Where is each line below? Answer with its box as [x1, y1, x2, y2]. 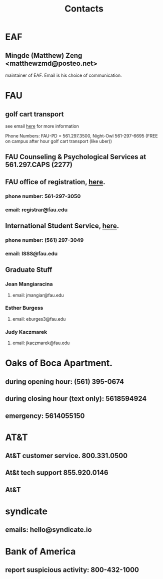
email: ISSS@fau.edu [5, 250, 58, 257]
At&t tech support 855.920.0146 [5, 469, 108, 477]
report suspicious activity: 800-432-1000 [5, 565, 139, 574]
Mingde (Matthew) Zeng [5, 51, 82, 60]
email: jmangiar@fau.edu [12, 292, 64, 298]
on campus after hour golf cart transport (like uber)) [5, 138, 112, 144]
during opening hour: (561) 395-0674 [5, 377, 124, 386]
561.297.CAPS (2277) [5, 161, 72, 169]
